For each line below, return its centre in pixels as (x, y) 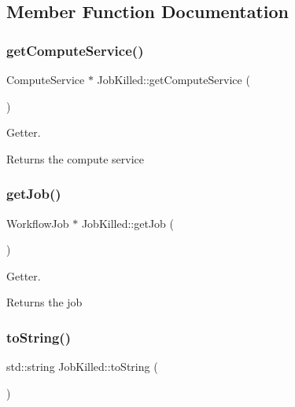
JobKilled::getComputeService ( (173, 79)
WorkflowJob (38, 223)
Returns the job (44, 302)
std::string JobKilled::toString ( (82, 367)
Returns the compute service (76, 158)
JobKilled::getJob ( (128, 223)
